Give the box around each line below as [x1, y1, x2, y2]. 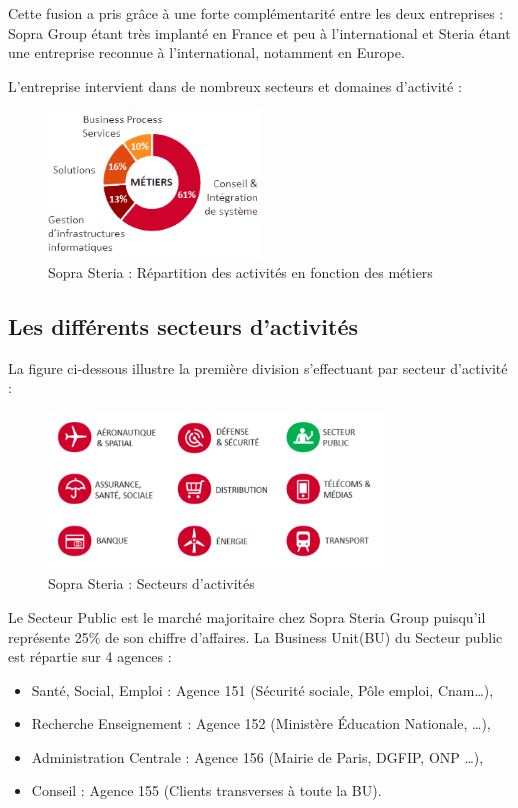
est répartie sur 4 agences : [8, 646, 172, 667]
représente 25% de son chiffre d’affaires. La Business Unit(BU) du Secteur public [8, 626, 503, 647]
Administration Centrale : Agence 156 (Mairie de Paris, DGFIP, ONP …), [31, 746, 484, 767]
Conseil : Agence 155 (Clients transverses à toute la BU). [31, 780, 382, 801]
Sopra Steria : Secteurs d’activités [48, 573, 255, 594]
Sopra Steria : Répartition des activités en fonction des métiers [48, 261, 433, 282]
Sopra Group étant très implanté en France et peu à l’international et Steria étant [8, 22, 511, 43]
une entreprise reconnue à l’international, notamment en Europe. [8, 42, 405, 63]
